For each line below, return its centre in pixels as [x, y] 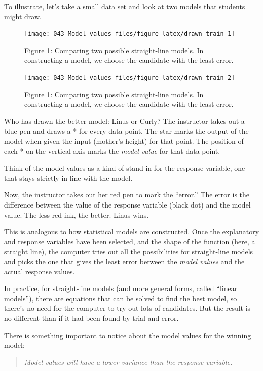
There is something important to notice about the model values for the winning [128, 335]
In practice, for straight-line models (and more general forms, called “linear [121, 288]
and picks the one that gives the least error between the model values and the [124, 261]
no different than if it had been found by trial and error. [91, 318]
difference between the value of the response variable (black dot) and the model [127, 205]
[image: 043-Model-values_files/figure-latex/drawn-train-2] [130, 78]
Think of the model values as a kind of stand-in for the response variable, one [125, 168]
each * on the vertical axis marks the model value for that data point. [112, 151]
